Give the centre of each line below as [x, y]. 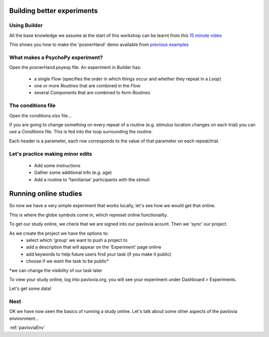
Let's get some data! [30, 289]
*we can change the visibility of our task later [56, 270]
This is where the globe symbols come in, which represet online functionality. [88, 215]
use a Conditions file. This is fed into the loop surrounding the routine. [81, 132]
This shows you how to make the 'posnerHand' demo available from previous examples [99, 44]
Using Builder [26, 25]
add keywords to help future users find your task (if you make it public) [99, 254]
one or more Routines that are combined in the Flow [87, 86]
